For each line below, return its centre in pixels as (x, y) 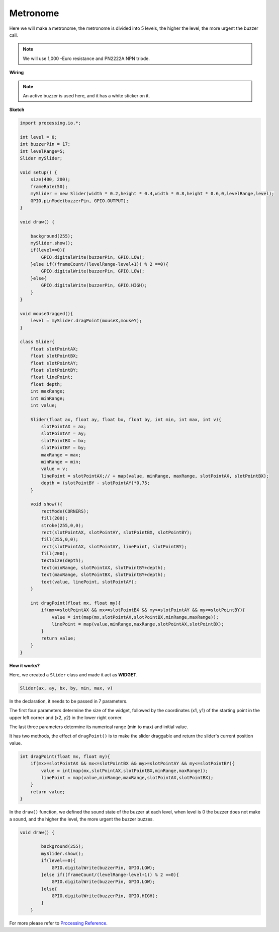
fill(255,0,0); (60, 539)
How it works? (25, 665)
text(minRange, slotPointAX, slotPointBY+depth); (103, 568)
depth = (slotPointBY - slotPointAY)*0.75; (96, 483)
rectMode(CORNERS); (65, 511)
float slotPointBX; (55, 356)
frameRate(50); (49, 186)
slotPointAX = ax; (64, 427)
